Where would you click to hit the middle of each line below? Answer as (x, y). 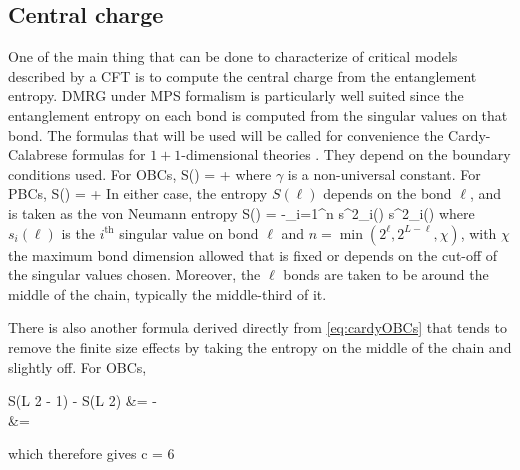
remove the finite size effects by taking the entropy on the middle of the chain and (260, 346)
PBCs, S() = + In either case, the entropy (138, 193)
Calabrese (38, 154)
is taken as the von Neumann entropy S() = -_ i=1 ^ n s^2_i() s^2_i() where (241, 212)
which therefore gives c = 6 (91, 453)
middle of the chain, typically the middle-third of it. (167, 293)
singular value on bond (189, 232)
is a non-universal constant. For (384, 173)
